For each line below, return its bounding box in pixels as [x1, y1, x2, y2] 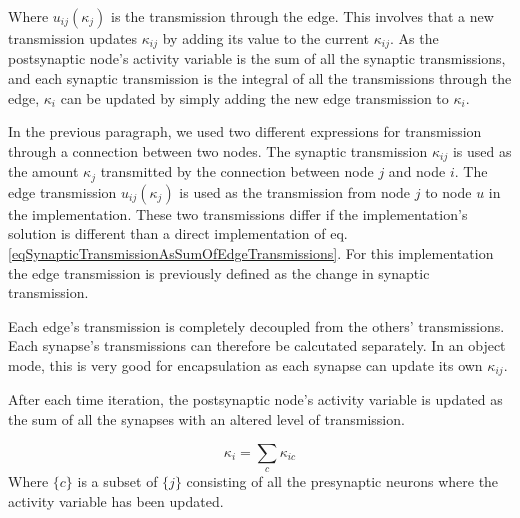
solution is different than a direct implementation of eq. [8, 223, 348, 244]
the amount [8, 161, 79, 182]
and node [388, 161, 446, 182]
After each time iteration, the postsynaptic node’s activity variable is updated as [8, 389, 503, 410]
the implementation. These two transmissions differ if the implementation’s [8, 203, 468, 224]
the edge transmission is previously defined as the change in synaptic [8, 262, 430, 283]
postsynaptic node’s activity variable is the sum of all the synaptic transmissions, [8, 48, 506, 69]
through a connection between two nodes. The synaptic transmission [8, 140, 428, 161]
